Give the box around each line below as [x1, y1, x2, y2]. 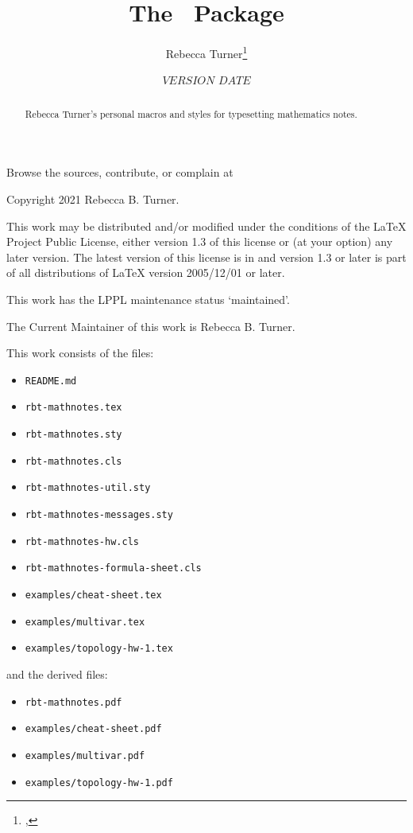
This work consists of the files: [6, 344, 154, 361]
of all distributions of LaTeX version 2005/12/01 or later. [6, 264, 285, 281]
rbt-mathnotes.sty [25, 429, 122, 441]
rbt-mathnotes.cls [25, 455, 122, 467]
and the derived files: [6, 665, 108, 682]
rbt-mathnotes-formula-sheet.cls [25, 562, 202, 574]
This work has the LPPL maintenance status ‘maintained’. [6, 290, 290, 307]
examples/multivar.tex [25, 616, 145, 628]
